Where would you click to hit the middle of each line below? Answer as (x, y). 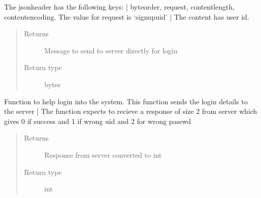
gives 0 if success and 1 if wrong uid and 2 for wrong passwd (98, 121)
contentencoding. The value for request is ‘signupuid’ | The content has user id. (127, 16)
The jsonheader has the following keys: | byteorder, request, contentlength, (119, 7)
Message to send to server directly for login (111, 50)
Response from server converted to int (103, 154)
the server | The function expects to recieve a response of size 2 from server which (131, 111)
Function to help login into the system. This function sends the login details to (126, 101)
